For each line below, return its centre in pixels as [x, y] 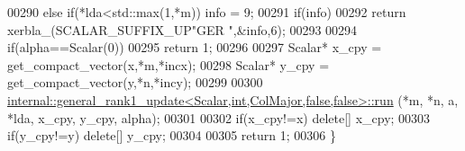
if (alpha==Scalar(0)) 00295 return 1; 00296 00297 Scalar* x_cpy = [195, 47]
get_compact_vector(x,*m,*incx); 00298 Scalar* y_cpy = [169, 64]
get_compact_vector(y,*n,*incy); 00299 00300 [135, 82]
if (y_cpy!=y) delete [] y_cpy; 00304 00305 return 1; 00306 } [172, 135]
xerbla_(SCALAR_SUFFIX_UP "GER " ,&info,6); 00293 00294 [182, 29]
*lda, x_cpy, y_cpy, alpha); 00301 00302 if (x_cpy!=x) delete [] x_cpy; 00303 [219, 117]
